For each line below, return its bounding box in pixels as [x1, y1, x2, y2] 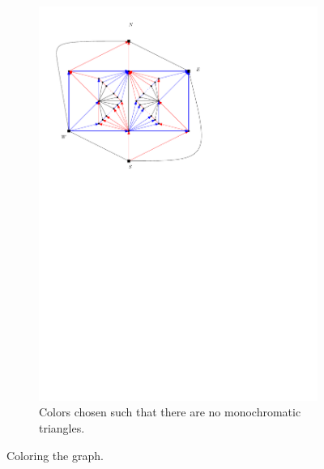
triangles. [39, 419, 85, 436]
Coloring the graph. [6, 446, 104, 463]
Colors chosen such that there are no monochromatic [39, 403, 301, 420]
